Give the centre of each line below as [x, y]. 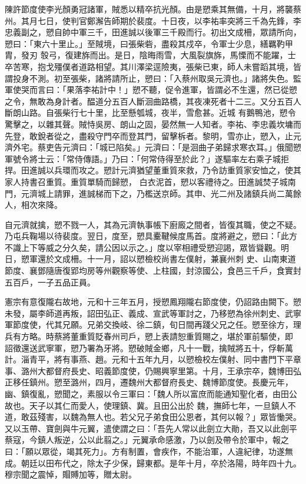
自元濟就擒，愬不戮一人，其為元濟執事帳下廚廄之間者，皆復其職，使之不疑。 [153, 224]
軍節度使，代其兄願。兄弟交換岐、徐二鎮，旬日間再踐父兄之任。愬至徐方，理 [153, 325]
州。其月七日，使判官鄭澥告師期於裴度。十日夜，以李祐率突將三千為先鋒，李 [153, 20]
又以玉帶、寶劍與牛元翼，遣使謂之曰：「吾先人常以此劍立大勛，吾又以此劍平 [151, 428]
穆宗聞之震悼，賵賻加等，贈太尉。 [71, 474]
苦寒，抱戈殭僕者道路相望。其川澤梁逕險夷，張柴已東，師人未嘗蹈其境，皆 [157, 66]
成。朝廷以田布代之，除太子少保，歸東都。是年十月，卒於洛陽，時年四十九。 [153, 463]
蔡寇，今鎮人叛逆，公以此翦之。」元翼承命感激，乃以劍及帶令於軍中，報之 [147, 440]
